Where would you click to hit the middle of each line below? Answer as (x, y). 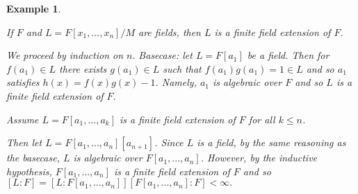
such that (182, 68)
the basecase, (33, 158)
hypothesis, (29, 171)
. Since (169, 142)
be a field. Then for (288, 55)
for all (262, 119)
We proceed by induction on (65, 55)
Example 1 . (34, 8)
